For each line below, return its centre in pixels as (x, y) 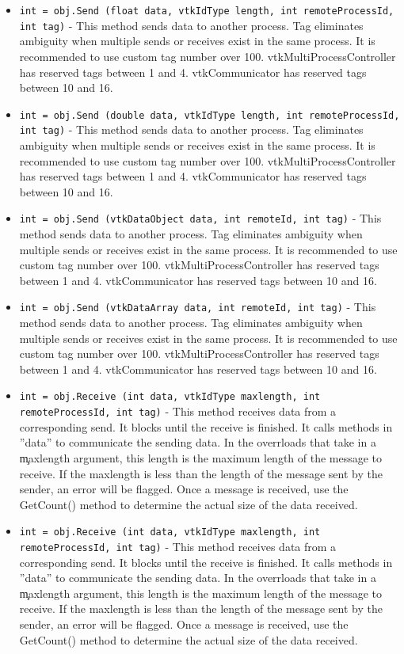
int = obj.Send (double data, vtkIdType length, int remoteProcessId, (210, 115)
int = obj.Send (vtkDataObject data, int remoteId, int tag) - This (200, 218)
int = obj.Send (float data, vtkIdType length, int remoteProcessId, (207, 11)
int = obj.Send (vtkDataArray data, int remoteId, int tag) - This (198, 307)
